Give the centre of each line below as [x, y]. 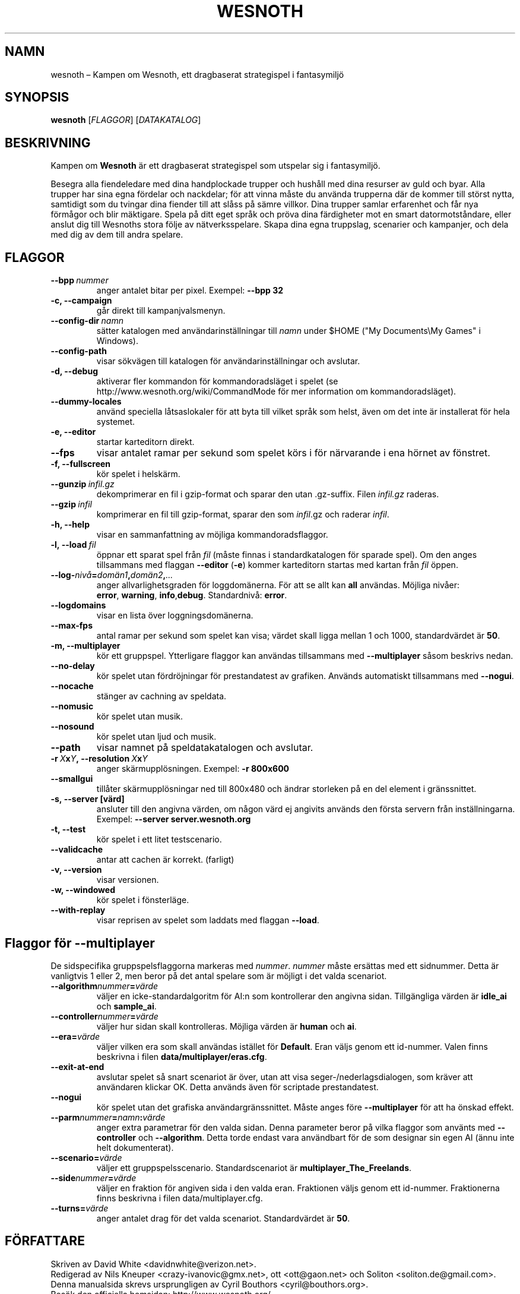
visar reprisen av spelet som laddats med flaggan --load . [208, 920]
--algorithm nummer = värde [104, 986]
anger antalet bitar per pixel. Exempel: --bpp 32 [190, 291]
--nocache [72, 686]
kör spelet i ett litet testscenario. [159, 839]
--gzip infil [71, 504]
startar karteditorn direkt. [145, 442]
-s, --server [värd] [88, 799]
